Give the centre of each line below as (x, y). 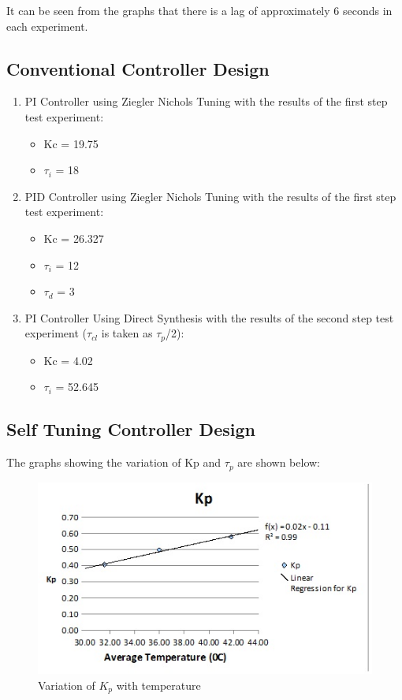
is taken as (127, 333)
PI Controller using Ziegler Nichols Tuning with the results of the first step (206, 101)
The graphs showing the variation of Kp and (114, 462)
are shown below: (279, 462)
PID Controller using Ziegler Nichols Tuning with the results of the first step (210, 196)
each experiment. (47, 26)
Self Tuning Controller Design (131, 429)
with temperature (158, 685)
